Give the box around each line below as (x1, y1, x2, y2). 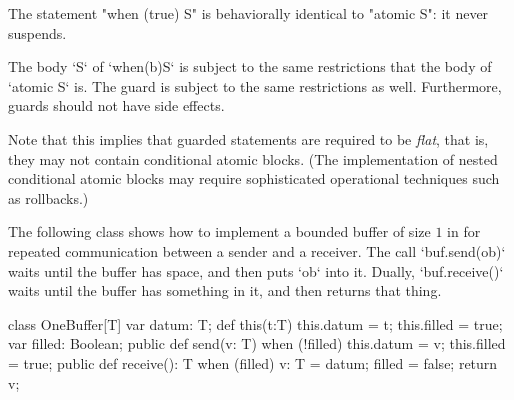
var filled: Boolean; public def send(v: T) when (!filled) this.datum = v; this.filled (8, 333, 506, 354)
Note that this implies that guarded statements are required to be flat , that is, (8, 128, 489, 149)
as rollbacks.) (8, 187, 89, 208)
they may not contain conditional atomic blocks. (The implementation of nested (8, 148, 498, 169)
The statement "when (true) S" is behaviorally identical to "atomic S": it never (8, 3, 489, 23)
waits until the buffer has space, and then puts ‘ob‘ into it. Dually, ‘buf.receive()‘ (8, 260, 504, 281)
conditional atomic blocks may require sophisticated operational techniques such (8, 168, 500, 189)
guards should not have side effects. (8, 95, 225, 116)
